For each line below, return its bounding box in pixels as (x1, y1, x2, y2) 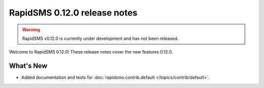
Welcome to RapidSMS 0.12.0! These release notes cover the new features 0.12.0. (9, 49, 173, 55)
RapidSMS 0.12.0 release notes (9, 7, 138, 18)
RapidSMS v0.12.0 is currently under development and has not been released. (22, 35, 179, 41)
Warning (22, 27, 40, 33)
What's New (9, 62, 47, 70)
